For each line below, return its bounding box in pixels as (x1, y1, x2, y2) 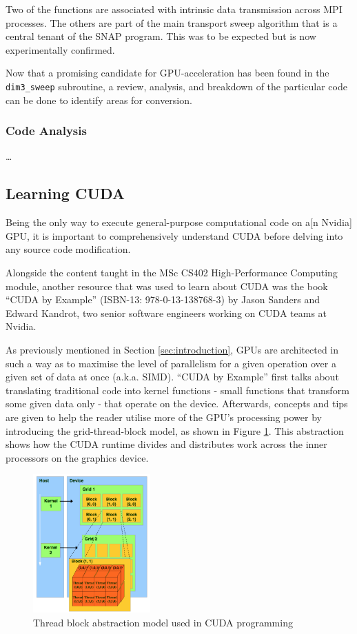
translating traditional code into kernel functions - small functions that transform (6, 382, 349, 397)
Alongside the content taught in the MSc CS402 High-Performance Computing (6, 265, 338, 280)
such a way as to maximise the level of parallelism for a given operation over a (6, 356, 336, 370)
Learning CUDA (6, 183, 125, 204)
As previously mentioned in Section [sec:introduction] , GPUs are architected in (6, 342, 339, 356)
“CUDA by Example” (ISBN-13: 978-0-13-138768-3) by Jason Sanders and (6, 292, 320, 307)
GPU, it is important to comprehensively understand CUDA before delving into (6, 228, 343, 243)
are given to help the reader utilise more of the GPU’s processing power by (6, 409, 322, 424)
